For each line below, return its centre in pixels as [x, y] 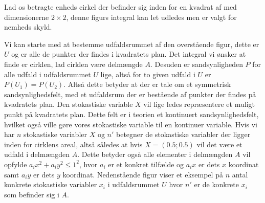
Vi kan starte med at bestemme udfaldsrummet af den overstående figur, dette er [132, 44]
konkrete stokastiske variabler [51, 184]
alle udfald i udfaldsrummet [48, 74]
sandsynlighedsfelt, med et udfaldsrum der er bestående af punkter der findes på [130, 94]
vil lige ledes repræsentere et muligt [199, 104]
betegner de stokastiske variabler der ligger [183, 134]
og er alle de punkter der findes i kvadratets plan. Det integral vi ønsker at [129, 54]
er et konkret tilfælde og [146, 164]
